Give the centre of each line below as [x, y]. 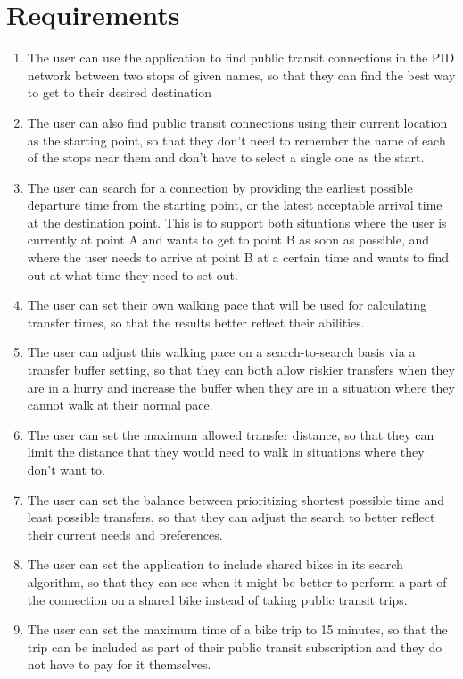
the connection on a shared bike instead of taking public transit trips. [217, 599]
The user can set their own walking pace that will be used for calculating [227, 305]
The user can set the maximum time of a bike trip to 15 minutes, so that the [237, 629]
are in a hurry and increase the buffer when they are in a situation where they [241, 387]
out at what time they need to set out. [132, 274]
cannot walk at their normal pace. [120, 405]
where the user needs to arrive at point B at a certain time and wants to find [238, 257]
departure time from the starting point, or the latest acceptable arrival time [235, 205]
